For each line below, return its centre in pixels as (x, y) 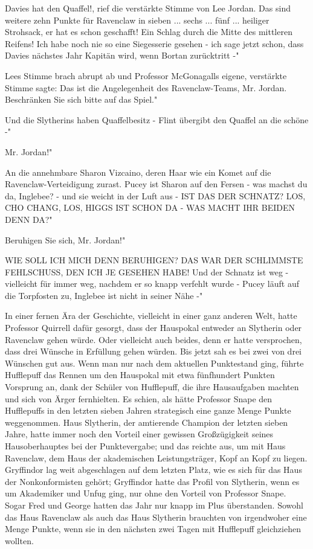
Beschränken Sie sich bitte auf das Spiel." (81, 99)
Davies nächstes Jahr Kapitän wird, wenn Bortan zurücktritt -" (122, 55)
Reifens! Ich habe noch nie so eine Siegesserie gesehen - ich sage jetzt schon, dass (154, 43)
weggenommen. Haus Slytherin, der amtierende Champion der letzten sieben (147, 422)
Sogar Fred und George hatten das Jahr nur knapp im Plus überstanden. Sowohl (154, 505)
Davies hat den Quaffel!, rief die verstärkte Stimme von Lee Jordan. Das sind (148, 8)
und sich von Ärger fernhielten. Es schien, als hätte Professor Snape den (139, 398)
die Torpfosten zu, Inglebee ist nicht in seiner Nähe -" (104, 295)
